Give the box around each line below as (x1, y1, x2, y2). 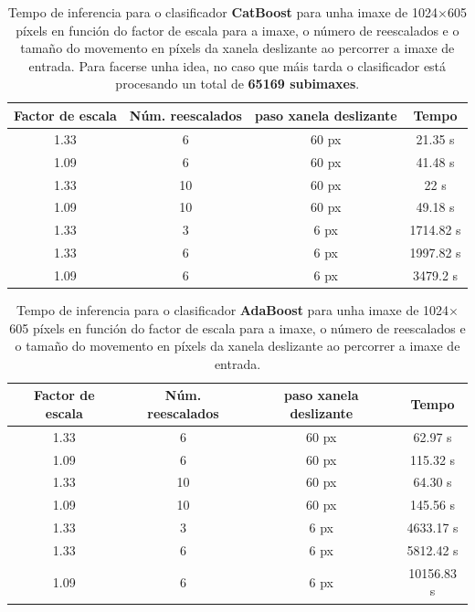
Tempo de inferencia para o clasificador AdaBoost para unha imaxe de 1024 (16, 300, 449, 319)
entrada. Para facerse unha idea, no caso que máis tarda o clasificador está (28, 56, 447, 75)
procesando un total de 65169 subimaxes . (115, 74, 360, 93)
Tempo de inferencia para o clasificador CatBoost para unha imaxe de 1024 (7, 3, 438, 21)
